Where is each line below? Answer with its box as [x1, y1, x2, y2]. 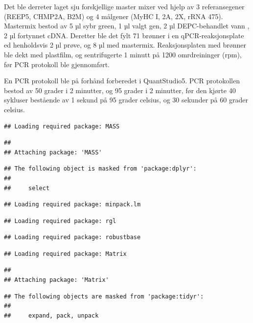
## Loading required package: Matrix [4, 250, 127, 257]
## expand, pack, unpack [4, 312, 99, 319]
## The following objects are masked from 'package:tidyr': [4, 293, 204, 300]
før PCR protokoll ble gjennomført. [4, 59, 110, 69]
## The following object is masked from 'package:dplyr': [4, 165, 197, 173]
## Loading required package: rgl [4, 217, 116, 224]
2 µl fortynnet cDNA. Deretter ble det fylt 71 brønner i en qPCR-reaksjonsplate [4, 30, 244, 40]
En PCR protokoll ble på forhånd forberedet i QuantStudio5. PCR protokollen [4, 75, 240, 86]
